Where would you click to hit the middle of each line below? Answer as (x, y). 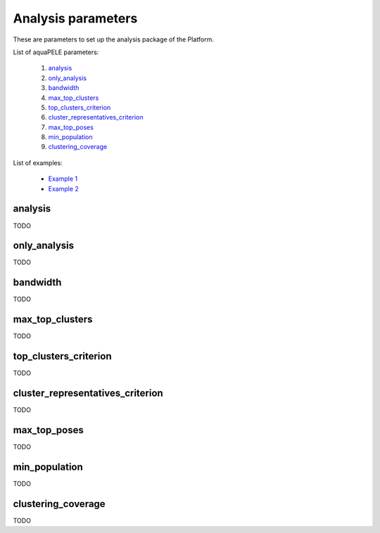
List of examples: (38, 162)
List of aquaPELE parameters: (56, 52)
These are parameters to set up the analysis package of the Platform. (113, 39)
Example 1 (63, 179)
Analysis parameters (75, 18)
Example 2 (63, 188)
